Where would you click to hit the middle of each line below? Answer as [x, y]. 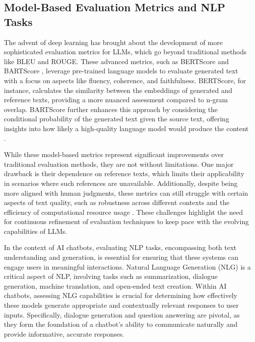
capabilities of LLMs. [36, 231]
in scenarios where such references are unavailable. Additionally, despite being [121, 183]
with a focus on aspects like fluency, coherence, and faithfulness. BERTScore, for [125, 80]
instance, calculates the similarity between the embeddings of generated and [118, 90]
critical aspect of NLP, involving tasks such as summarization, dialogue [111, 276]
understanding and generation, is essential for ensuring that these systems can [121, 257]
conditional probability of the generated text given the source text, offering [117, 119]
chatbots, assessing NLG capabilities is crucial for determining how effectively [121, 295]
